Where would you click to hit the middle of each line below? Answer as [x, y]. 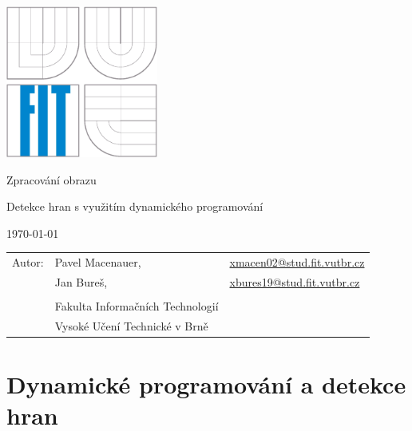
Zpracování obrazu [51, 179]
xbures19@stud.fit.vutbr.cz [295, 281]
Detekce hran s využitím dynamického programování [135, 206]
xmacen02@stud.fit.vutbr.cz [297, 262]
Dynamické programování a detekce [206, 384]
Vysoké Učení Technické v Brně [131, 325]
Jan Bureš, [81, 281]
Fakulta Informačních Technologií [137, 306]
